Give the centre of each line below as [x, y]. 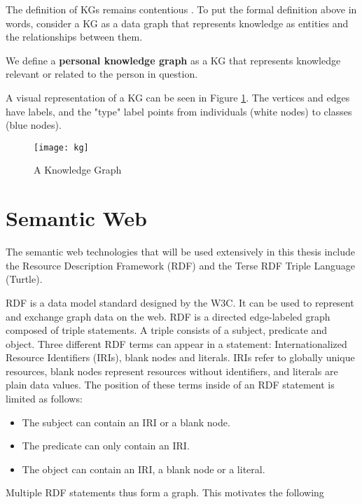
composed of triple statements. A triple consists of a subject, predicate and [167, 330]
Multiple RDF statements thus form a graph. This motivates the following [165, 492]
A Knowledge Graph [78, 170]
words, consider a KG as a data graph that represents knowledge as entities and [177, 23]
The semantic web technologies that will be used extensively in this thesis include [181, 252]
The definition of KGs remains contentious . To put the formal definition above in [181, 9]
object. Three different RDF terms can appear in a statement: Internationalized [176, 343]
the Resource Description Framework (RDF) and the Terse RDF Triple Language [180, 265]
